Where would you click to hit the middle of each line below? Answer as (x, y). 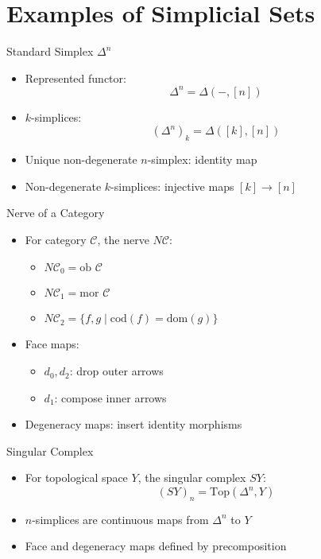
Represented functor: (75, 78)
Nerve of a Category (56, 213)
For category (56, 239)
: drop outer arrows (116, 371)
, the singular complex (192, 477)
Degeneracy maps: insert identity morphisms (133, 424)
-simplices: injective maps (172, 186)
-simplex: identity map (202, 159)
